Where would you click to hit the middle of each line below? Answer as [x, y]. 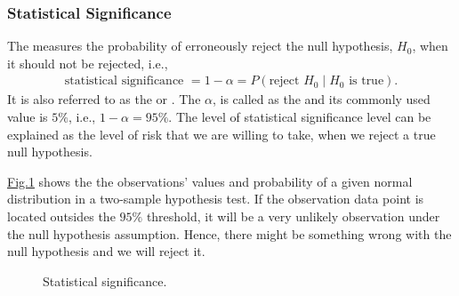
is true [366, 81]
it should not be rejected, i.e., [88, 63]
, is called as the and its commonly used [321, 99]
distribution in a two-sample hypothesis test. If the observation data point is [216, 199]
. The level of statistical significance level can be [300, 117]
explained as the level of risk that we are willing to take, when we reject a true [221, 134]
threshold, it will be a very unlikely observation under [293, 216]
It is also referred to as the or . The [104, 99]
